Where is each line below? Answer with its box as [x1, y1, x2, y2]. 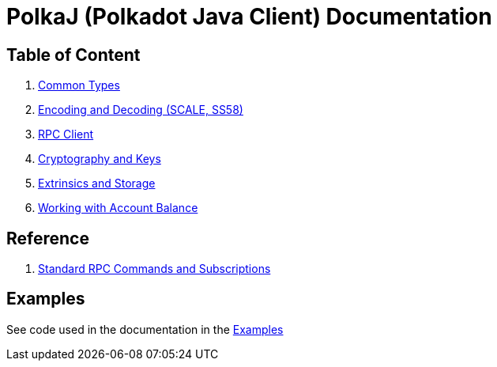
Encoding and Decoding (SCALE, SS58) [38, 103, 243, 117]
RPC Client [38, 127, 94, 142]
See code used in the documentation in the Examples [6, 322, 284, 336]
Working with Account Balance [38, 201, 198, 215]
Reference [6, 228, 89, 248]
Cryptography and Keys [38, 152, 161, 166]
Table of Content [6, 44, 141, 65]
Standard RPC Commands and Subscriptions [38, 262, 271, 276]
